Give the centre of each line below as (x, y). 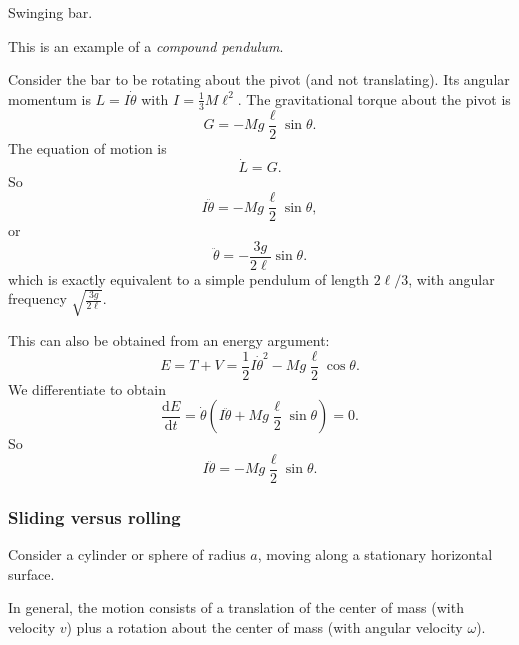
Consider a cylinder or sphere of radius (127, 554)
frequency (37, 298)
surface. (31, 573)
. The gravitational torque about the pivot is (374, 98)
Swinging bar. (50, 12)
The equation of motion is (87, 147)
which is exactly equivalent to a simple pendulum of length (189, 278)
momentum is (49, 98)
